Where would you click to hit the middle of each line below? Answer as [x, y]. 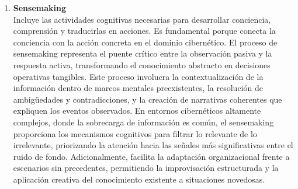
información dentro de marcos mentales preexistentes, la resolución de [138, 88]
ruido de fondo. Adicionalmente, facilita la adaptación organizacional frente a [151, 156]
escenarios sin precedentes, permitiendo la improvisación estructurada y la [146, 168]
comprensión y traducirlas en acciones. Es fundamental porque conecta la [144, 31]
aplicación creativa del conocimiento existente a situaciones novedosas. [139, 179]
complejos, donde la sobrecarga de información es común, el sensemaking [143, 122]
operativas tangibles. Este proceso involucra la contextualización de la [138, 76]
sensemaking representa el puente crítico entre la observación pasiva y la [143, 53]
